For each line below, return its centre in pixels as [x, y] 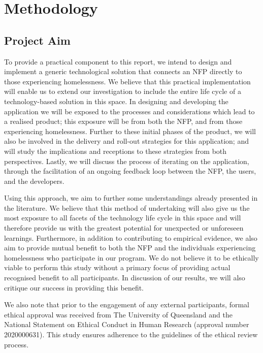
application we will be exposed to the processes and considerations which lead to [129, 111]
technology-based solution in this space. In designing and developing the [116, 101]
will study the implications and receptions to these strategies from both [116, 151]
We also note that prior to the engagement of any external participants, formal [127, 304]
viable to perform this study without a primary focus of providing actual [117, 267]
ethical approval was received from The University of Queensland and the [118, 314]
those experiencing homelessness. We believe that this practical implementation [127, 81]
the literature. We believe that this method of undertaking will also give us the [127, 207]
